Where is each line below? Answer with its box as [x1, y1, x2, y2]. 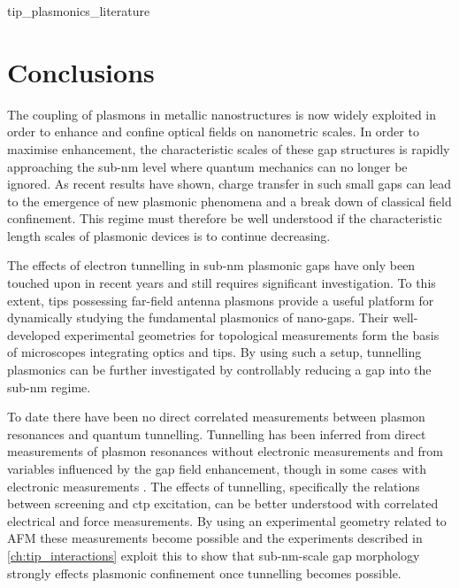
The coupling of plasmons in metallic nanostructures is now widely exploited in [7, 104, 437, 123]
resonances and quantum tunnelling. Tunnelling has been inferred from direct [7, 424, 426, 443]
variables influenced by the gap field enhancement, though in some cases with [7, 460, 426, 477]
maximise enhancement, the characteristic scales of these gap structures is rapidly [7, 139, 450, 158]
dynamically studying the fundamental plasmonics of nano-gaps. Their [7, 308, 389, 327]
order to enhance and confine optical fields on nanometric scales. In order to [7, 122, 419, 141]
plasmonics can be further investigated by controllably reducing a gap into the [7, 360, 432, 379]
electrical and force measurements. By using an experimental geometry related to [7, 511, 447, 530]
